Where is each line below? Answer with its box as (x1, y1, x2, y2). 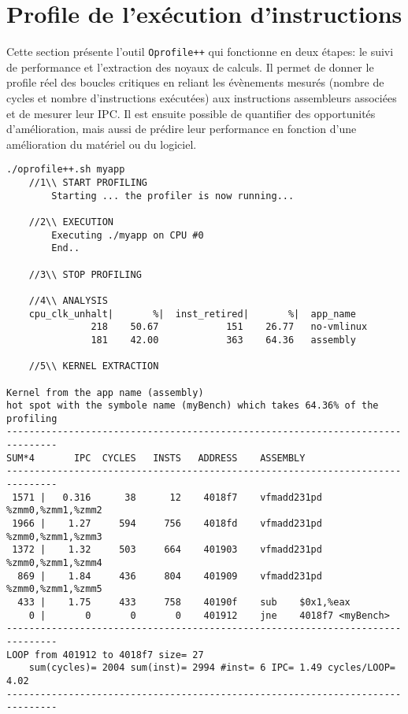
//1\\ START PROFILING (28, 177, 147, 188)
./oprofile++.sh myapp (6, 164, 125, 176)
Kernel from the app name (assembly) (6, 387, 204, 398)
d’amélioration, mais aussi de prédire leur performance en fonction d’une (6, 120, 357, 137)
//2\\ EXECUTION (28, 216, 114, 228)
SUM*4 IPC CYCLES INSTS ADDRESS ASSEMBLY (6, 452, 306, 464)
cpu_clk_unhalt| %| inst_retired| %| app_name (28, 308, 356, 320)
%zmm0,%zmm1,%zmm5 (6, 583, 102, 595)
